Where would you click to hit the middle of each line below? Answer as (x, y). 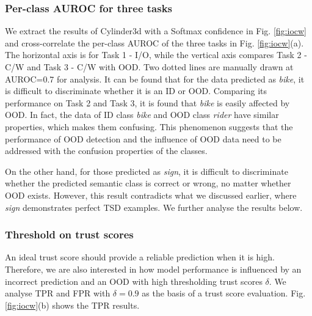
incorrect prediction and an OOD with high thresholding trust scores (134, 281)
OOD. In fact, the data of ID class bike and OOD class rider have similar (142, 115)
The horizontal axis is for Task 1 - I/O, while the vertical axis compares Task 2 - (156, 55)
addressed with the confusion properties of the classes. (106, 151)
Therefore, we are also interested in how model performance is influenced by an (153, 269)
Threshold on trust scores (69, 234)
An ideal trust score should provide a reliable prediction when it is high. (140, 257)
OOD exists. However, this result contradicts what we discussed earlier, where (151, 195)
